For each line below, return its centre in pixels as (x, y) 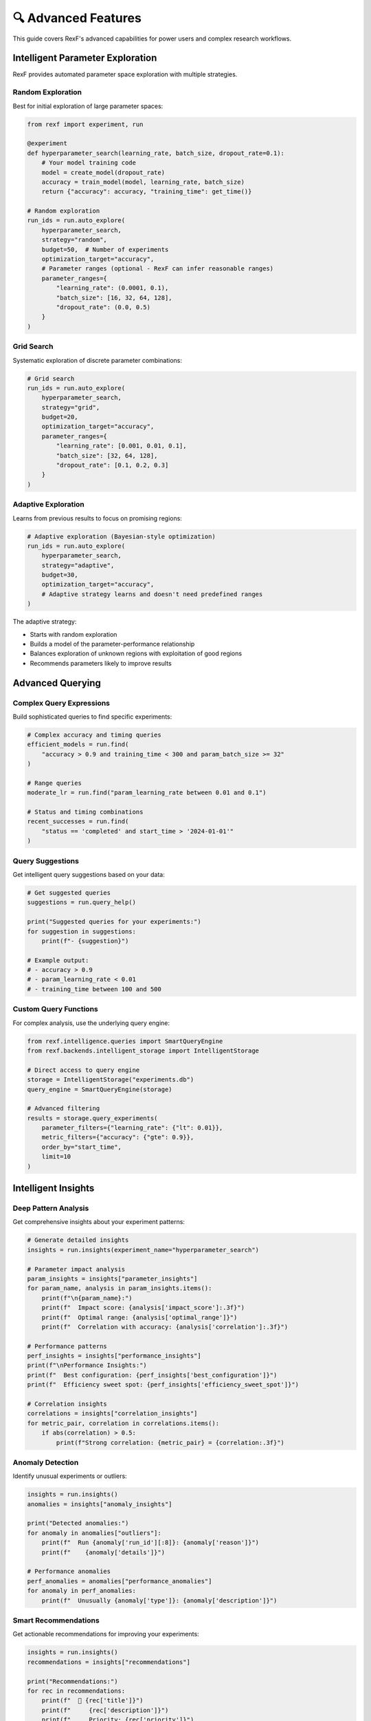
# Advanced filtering (64, 1109)
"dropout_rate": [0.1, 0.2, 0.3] (112, 465)
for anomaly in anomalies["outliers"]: (94, 1533)
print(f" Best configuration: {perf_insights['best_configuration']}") (152, 1375)
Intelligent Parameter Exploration (85, 58)
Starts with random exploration (74, 634)
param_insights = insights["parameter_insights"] (112, 1278)
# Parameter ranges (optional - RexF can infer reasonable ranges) (158, 269)
